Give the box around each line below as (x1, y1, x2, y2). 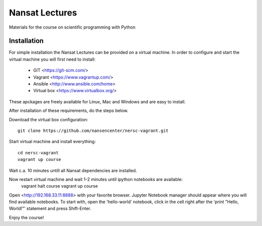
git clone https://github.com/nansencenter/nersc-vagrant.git (17, 128, 169, 133)
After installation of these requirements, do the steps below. (9, 108, 129, 113)
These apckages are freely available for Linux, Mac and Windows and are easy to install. (9, 98, 186, 104)
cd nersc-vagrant (17, 150, 59, 155)
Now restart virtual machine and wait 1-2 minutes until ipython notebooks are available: (9, 176, 183, 182)
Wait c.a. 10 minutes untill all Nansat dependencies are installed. (9, 167, 137, 173)
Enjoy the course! (9, 214, 44, 220)
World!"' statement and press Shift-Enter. (9, 206, 92, 211)
